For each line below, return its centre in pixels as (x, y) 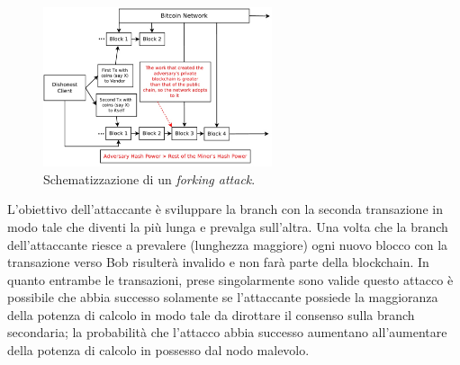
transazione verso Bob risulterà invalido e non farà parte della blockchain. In (218, 262)
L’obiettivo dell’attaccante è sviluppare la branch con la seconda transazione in (225, 209)
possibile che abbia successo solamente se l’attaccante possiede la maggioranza (223, 297)
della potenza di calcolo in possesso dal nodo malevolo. (158, 350)
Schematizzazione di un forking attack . (149, 178)
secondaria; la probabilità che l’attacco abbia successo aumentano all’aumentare (227, 332)
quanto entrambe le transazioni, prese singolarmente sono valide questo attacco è (230, 279)
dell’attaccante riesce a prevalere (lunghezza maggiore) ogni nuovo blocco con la (228, 244)
